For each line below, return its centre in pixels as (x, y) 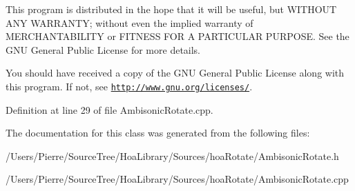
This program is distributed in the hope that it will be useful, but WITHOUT (171, 9)
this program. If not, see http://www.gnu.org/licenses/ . (129, 86)
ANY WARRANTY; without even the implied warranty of (129, 22)
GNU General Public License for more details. (103, 49)
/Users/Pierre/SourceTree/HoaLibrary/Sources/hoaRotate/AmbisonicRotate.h (172, 155)
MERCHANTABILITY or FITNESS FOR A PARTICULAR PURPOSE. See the (177, 36)
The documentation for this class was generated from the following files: (158, 133)
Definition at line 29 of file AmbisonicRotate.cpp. (109, 109)
